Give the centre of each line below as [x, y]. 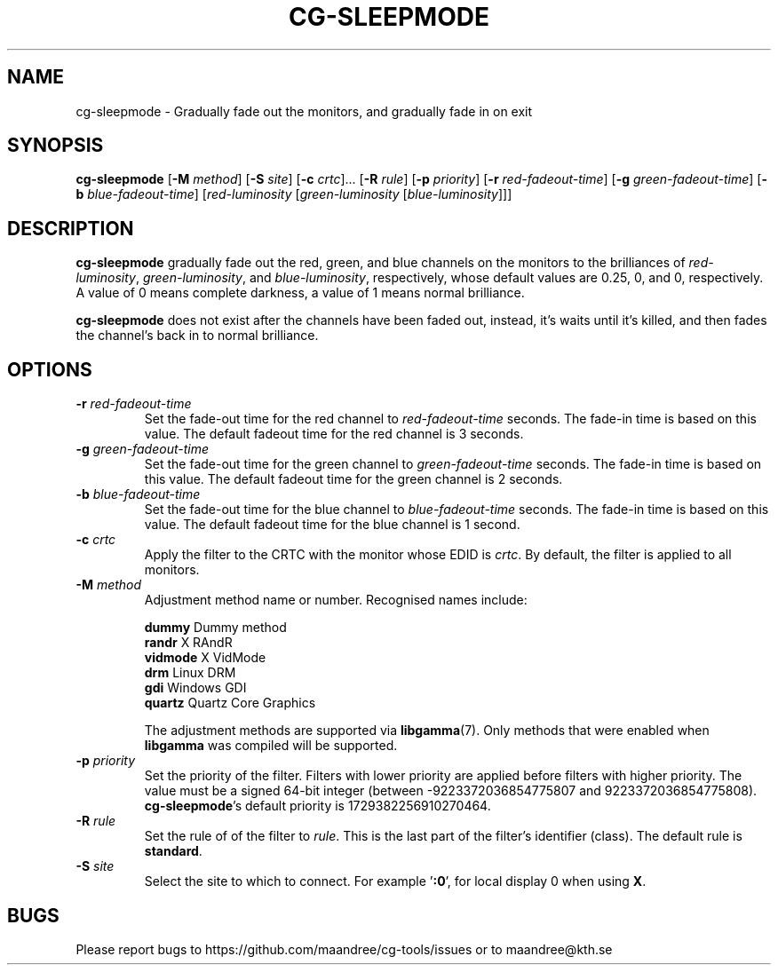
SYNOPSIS [56, 146]
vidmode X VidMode [205, 658]
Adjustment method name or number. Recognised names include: [336, 600]
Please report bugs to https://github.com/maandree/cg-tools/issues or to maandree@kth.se [344, 949]
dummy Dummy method [215, 628]
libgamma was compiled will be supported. [271, 746]
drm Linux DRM [190, 673]
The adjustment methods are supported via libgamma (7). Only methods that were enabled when [427, 731]
